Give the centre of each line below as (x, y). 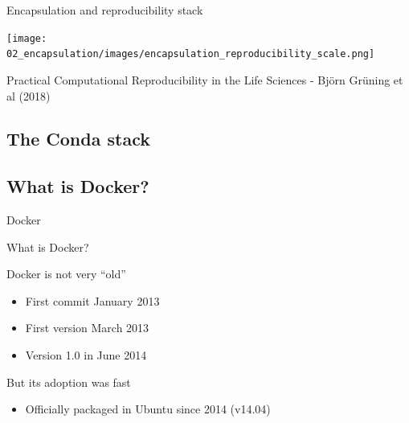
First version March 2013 (87, 328)
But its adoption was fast (69, 382)
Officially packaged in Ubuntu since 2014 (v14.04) (148, 409)
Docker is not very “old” (66, 274)
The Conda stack (78, 139)
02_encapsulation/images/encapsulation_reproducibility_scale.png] (191, 54)
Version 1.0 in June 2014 (86, 355)
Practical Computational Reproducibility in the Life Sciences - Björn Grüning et (205, 79)
